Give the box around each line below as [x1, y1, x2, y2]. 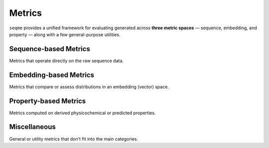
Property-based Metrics [9, 97, 86, 105]
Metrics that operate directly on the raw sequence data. [9, 58, 124, 64]
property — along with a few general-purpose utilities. [9, 31, 121, 37]
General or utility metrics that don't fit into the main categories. [9, 136, 138, 142]
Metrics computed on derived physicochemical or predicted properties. [9, 110, 156, 116]
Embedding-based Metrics [9, 71, 95, 79]
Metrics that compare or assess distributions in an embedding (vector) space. [9, 83, 169, 89]
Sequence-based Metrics [9, 45, 91, 53]
